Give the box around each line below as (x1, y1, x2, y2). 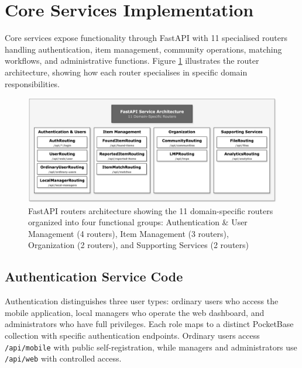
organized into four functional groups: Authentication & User (28, 216, 248, 228)
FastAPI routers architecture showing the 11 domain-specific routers (28, 204, 273, 216)
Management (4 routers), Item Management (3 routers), (28, 227, 229, 239)
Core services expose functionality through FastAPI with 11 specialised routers (5, 32, 287, 44)
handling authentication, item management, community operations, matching (5, 43, 282, 55)
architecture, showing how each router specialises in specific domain (5, 66, 248, 78)
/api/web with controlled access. (5, 352, 122, 364)
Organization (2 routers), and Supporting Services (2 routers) (28, 239, 249, 251)
